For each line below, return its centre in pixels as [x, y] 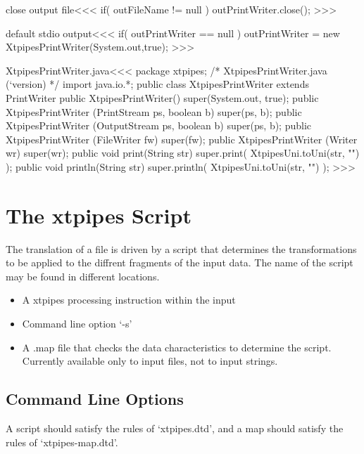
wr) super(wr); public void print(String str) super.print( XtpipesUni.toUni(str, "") [183, 153]
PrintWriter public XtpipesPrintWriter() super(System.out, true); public [162, 97]
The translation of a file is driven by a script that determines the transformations [181, 248]
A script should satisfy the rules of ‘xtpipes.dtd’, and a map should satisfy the [175, 428]
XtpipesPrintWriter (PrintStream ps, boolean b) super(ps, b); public [154, 111]
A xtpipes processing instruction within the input [129, 300]
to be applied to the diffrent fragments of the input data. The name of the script [180, 262]
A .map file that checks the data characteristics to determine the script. [177, 347]
